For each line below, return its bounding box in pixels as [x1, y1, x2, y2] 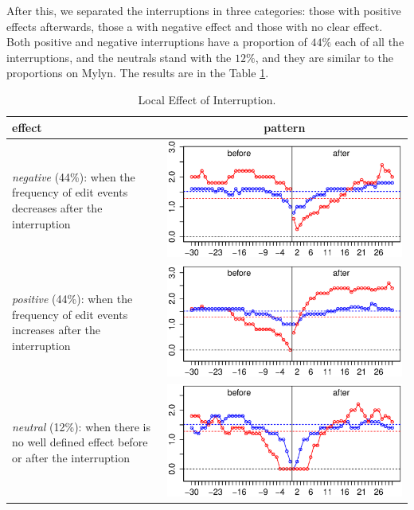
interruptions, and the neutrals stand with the [6, 49, 232, 65]
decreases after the [12, 199, 103, 216]
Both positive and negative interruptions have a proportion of [6, 33, 307, 50]
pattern [264, 119, 306, 135]
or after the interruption [12, 449, 130, 465]
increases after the [12, 321, 101, 338]
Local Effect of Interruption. [138, 91, 276, 107]
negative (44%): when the [12, 168, 135, 185]
